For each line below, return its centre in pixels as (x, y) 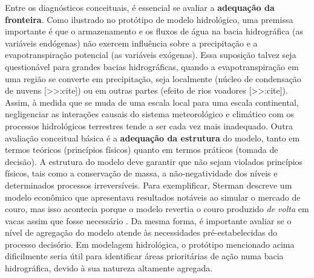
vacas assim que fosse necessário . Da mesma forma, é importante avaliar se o (148, 220)
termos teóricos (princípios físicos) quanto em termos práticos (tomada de (142, 150)
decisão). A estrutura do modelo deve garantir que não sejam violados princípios (154, 161)
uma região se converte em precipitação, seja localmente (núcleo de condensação (153, 78)
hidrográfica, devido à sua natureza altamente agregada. (109, 268)
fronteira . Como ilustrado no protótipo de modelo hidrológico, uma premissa (149, 19)
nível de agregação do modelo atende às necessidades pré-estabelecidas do (141, 232)
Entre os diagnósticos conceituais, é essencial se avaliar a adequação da (140, 7)
